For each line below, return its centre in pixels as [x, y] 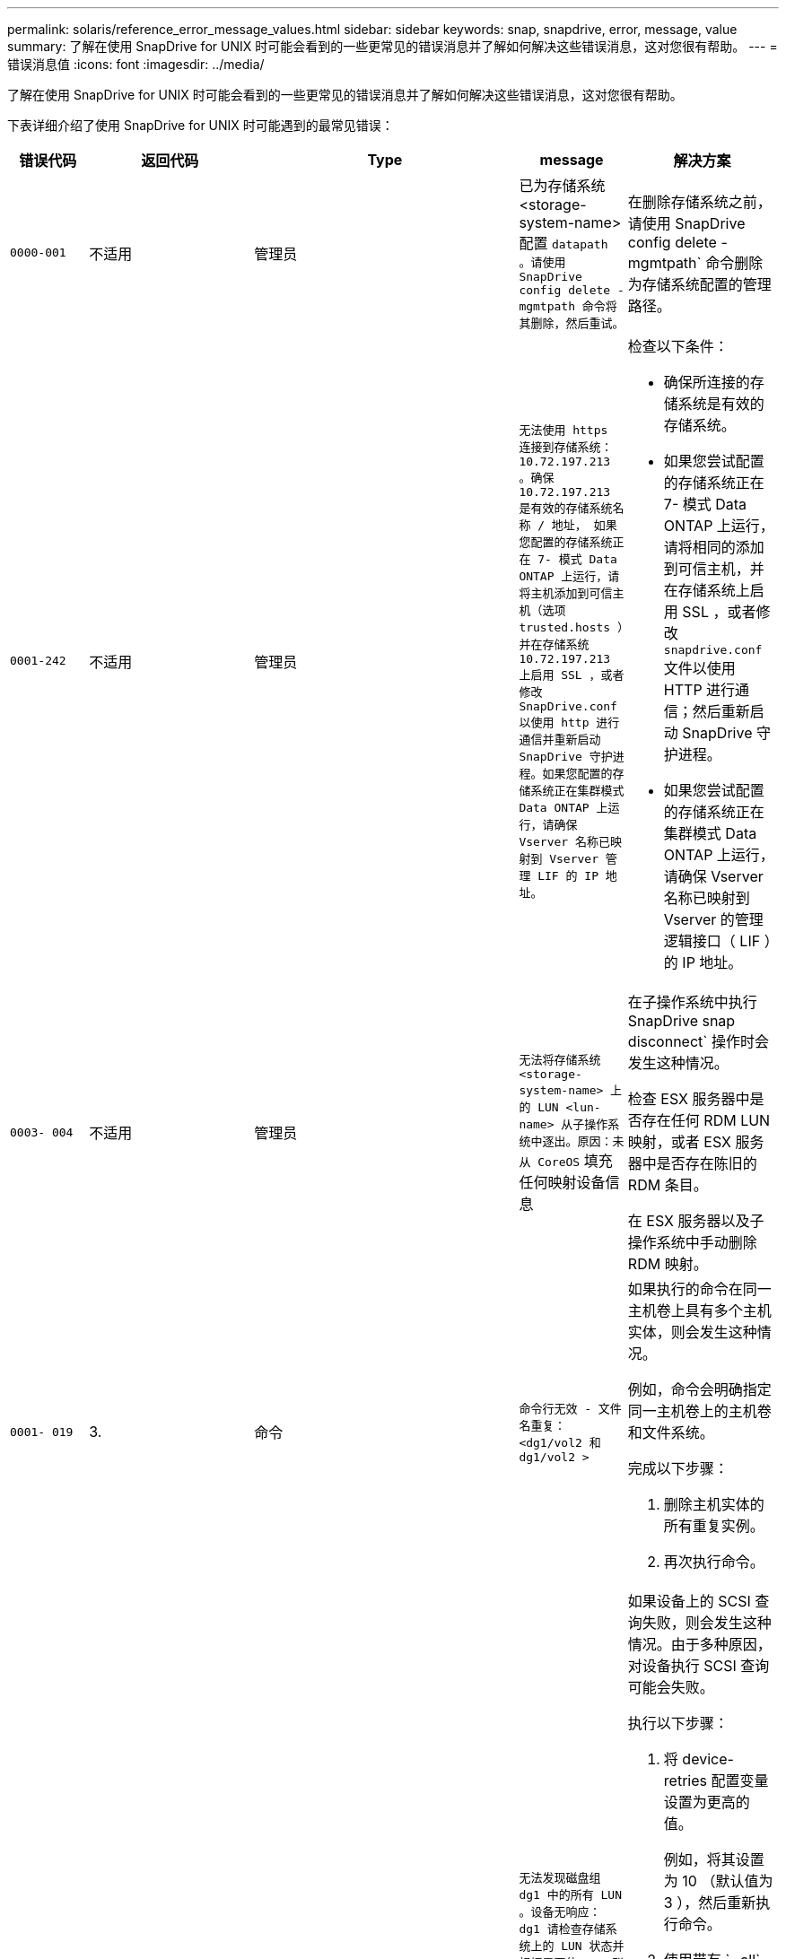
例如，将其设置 [714, 1859]
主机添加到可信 [572, 593]
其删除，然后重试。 [572, 323]
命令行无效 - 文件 [570, 1409]
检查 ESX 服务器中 [689, 1099]
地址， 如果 [584, 525]
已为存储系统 [562, 186]
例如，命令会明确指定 [699, 1389]
